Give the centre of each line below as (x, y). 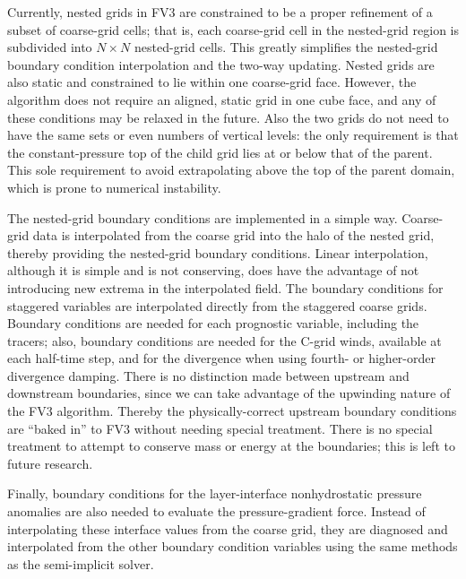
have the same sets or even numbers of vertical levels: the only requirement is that (233, 135)
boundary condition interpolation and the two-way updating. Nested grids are (221, 64)
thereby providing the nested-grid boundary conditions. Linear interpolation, (218, 252)
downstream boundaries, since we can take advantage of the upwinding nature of (229, 393)
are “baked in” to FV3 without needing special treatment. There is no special (220, 428)
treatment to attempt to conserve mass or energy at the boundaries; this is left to (231, 446)
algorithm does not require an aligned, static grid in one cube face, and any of (222, 99)
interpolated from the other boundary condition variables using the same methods (233, 546)
